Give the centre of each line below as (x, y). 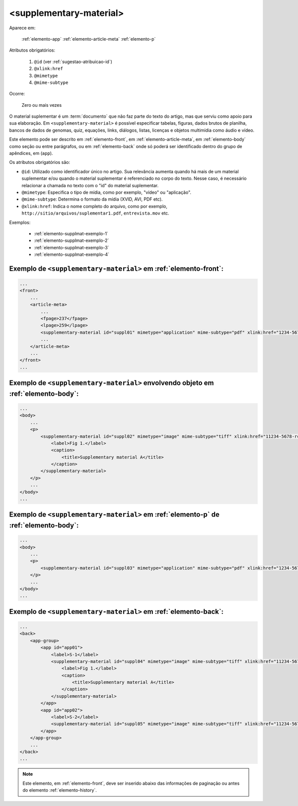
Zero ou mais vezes (42, 105)
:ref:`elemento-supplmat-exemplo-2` (72, 240)
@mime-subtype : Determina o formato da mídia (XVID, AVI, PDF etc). (92, 199)
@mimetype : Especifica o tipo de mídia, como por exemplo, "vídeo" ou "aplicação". (106, 192)
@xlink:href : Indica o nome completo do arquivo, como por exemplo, (94, 206)
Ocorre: (17, 94)
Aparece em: (22, 28)
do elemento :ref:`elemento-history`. (60, 790)
